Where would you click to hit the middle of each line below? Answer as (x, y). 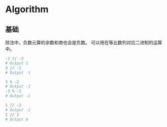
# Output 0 (17, 119)
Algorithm (27, 9)
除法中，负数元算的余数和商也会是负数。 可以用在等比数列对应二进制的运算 (84, 42)
